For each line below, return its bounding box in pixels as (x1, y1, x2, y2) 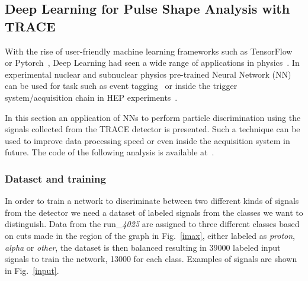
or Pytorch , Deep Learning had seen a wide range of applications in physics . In (5, 56, 300, 69)
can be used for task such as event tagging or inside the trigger (5, 79, 238, 92)
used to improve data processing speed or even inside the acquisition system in (5, 134, 290, 146)
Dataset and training (5, 171, 106, 186)
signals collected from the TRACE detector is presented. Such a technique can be (5, 123, 300, 135)
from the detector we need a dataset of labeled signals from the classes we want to (5, 206, 303, 218)
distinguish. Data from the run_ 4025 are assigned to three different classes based (5, 218, 300, 230)
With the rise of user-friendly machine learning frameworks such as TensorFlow (5, 44, 293, 57)
